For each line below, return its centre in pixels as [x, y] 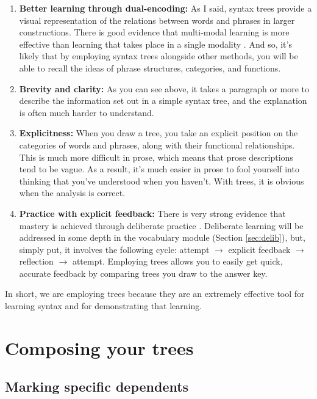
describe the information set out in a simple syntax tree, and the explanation [163, 101]
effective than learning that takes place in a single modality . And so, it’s [155, 44]
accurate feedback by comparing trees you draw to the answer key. [143, 273]
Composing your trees [99, 347]
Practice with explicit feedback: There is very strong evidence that [152, 213]
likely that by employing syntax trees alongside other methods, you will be [158, 56]
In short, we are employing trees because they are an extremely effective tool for [155, 294]
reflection [36, 261]
